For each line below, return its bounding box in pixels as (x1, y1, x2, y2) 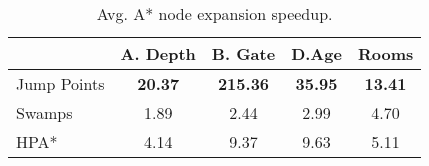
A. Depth (120, 42, 196, 65)
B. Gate (211, 42, 276, 65)
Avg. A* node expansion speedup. (96, 2, 333, 25)
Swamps (16, 101, 73, 124)
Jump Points (16, 72, 105, 95)
